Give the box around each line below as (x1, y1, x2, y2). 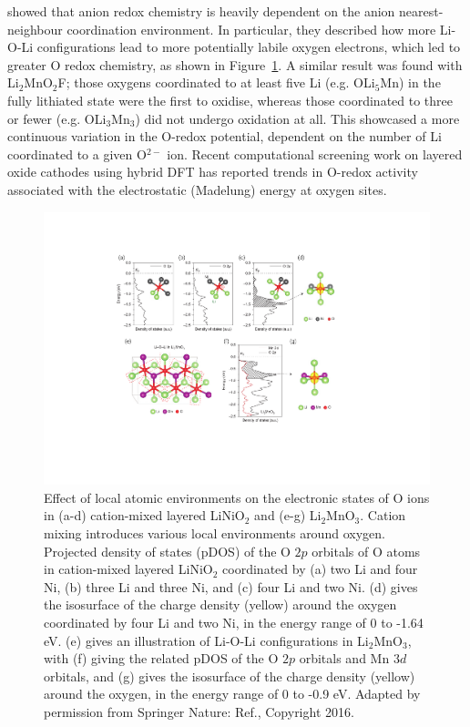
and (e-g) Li (254, 506, 322, 525)
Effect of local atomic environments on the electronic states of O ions (44, 487, 430, 507)
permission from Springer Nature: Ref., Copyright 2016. (44, 701, 354, 721)
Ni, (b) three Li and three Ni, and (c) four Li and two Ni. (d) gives (44, 577, 418, 596)
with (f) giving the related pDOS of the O (44, 649, 279, 668)
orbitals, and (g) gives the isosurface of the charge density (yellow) (44, 666, 415, 685)
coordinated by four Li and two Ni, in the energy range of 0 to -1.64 (44, 612, 424, 631)
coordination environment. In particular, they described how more (66, 19, 436, 38)
